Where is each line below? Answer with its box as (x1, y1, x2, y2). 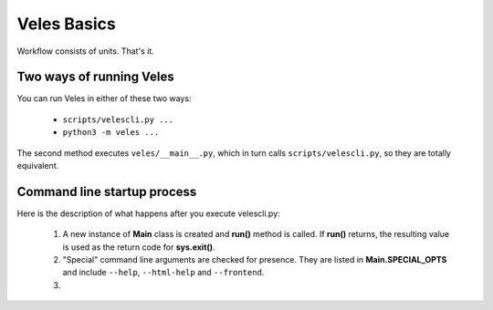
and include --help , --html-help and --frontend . (62, 267, 265, 278)
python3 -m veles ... (62, 128, 160, 138)
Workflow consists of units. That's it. (16, 46, 154, 57)
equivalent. (16, 160, 59, 171)
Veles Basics (16, 14, 116, 34)
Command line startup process (16, 183, 197, 200)
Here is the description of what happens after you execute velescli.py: (16, 208, 280, 219)
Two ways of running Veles (16, 69, 174, 85)
